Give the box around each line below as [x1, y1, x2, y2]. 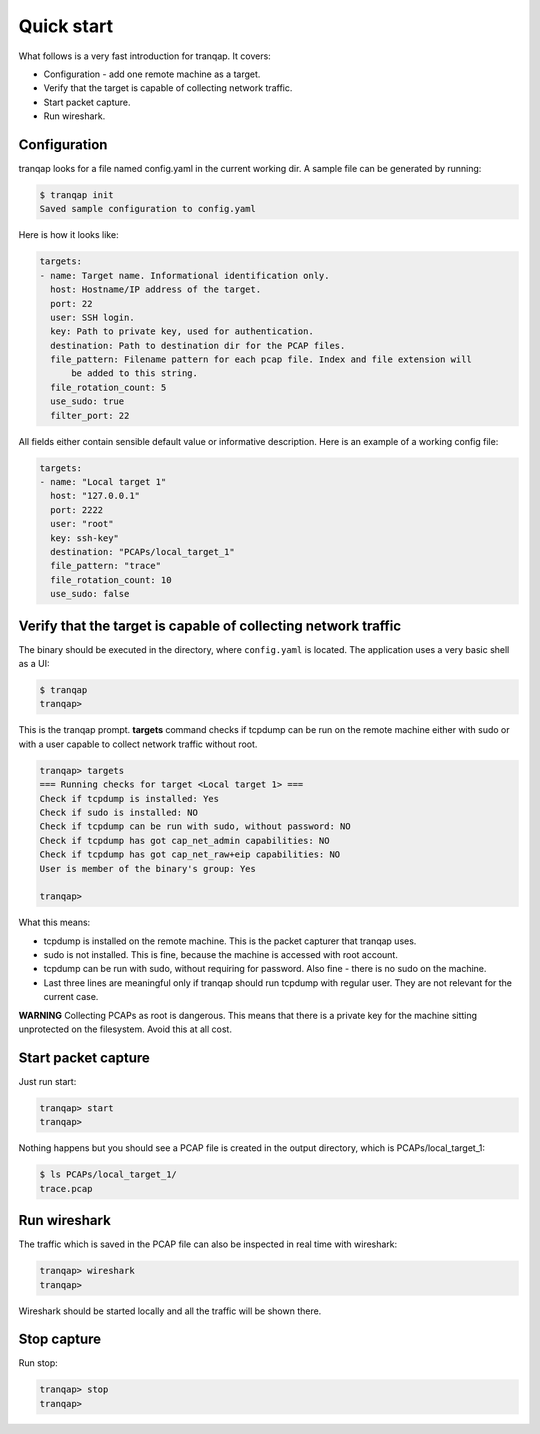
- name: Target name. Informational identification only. [39, 270, 330, 281]
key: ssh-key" [50, 532, 120, 544]
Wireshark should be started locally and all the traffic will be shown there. [18, 1305, 322, 1317]
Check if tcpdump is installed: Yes [39, 793, 220, 804]
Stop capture [18, 1331, 102, 1348]
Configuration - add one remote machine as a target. [43, 68, 261, 80]
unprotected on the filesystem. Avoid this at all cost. [18, 1023, 232, 1035]
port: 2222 [50, 504, 104, 515]
